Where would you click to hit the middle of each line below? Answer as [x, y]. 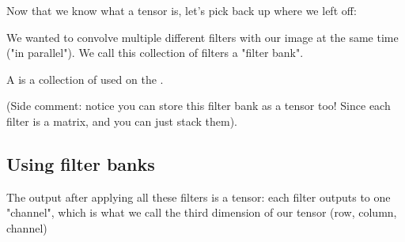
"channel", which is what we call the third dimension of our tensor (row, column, [202, 212]
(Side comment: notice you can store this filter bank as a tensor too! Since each [199, 106]
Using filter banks [81, 163]
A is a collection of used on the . [85, 79]
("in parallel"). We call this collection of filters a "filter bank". [155, 53]
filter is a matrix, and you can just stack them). [122, 121]
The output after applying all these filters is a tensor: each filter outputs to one [199, 197]
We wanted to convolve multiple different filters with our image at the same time [202, 37]
